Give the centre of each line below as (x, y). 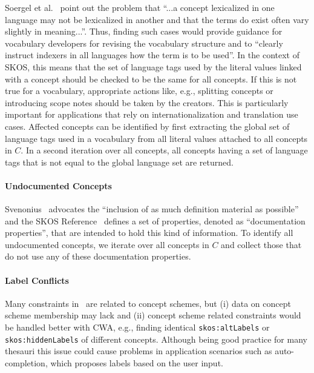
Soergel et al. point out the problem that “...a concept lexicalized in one (140, 7)
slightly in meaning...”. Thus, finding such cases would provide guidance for (144, 31)
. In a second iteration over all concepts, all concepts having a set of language (164, 150)
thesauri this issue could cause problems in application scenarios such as (139, 351)
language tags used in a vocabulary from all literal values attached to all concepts (156, 138)
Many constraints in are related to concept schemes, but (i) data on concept (148, 303)
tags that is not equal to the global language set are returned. (119, 162)
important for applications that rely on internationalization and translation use (152, 114)
